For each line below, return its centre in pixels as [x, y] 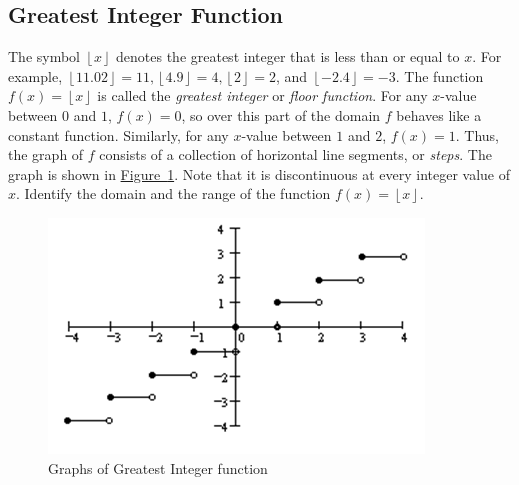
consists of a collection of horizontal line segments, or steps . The [295, 154]
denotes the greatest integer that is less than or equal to [288, 56]
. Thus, [477, 134]
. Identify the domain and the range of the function [173, 193]
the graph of [46, 154]
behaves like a [439, 114]
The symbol [44, 56]
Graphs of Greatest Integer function [158, 467]
